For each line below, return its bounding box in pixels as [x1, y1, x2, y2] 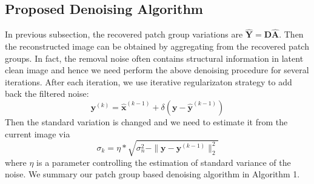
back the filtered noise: [5, 87, 89, 100]
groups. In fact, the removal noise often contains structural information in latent [5, 51, 304, 64]
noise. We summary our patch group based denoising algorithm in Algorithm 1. [5, 168, 300, 180]
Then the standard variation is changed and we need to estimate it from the [5, 115, 288, 128]
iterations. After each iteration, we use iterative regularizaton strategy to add [5, 75, 292, 88]
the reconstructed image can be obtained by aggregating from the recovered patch [5, 40, 309, 53]
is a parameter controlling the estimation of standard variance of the [36, 156, 291, 168]
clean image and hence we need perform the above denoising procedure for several [5, 64, 309, 76]
